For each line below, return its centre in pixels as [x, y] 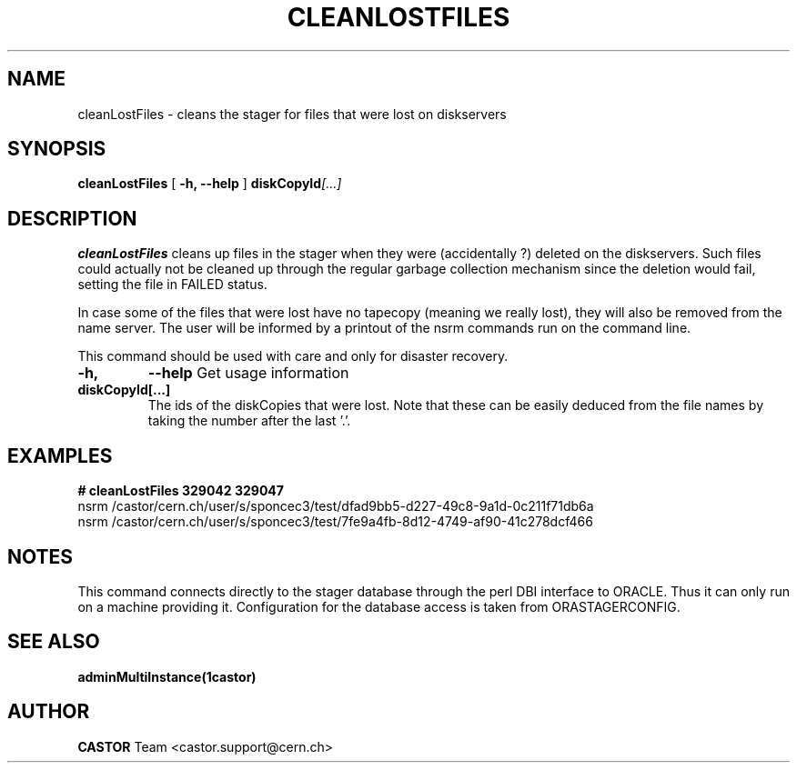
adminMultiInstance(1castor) [167, 676]
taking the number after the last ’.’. [249, 421]
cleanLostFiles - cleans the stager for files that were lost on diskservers [292, 114]
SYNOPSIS [57, 149]
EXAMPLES [60, 455]
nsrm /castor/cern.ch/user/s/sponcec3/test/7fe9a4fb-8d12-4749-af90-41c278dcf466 [335, 522]
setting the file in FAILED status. [172, 285]
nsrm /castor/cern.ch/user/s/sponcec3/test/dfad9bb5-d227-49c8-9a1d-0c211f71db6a [336, 506]
